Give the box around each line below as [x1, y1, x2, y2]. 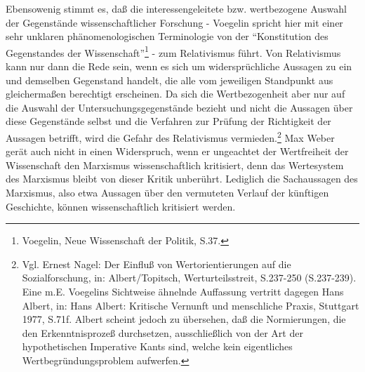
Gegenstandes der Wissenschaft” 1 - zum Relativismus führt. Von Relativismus [6, 43, 341, 60]
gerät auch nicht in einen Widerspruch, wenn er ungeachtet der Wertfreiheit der [6, 144, 349, 159]
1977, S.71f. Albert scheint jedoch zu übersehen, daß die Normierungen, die [22, 312, 346, 326]
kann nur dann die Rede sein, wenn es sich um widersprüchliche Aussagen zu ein [6, 59, 352, 74]
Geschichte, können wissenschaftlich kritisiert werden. [6, 199, 236, 213]
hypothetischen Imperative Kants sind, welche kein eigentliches [22, 339, 293, 354]
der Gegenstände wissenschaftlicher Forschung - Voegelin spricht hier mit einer [6, 15, 343, 29]
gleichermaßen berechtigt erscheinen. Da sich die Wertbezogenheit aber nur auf [6, 86, 345, 101]
